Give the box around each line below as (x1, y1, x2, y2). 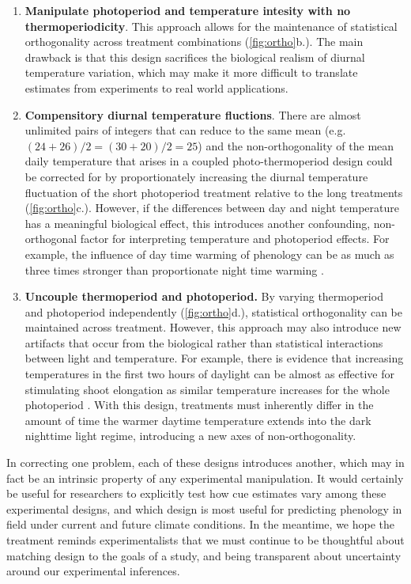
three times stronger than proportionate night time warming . (25, 261, 324, 278)
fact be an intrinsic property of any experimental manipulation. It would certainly (6, 469, 404, 486)
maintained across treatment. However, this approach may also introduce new (25, 319, 402, 336)
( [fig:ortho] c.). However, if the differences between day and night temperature (25, 199, 399, 216)
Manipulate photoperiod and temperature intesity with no (25, 2, 351, 18)
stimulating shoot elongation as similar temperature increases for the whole (25, 381, 390, 397)
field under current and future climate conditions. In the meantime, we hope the (6, 516, 395, 533)
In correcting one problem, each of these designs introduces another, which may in (6, 454, 405, 471)
